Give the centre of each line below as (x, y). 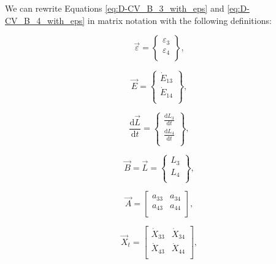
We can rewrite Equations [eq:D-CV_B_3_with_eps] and (115, 8)
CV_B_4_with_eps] (45, 20)
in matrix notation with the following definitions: (179, 20)
